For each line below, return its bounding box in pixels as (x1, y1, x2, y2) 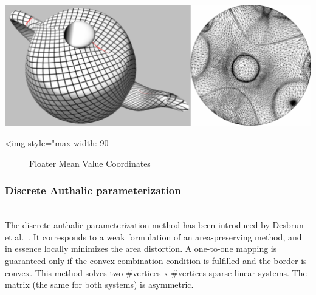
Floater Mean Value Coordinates (29, 157, 151, 169)
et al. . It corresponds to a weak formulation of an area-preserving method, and (5, 230, 302, 243)
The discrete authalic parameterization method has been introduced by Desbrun (5, 219, 304, 231)
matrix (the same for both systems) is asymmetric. (5, 278, 194, 291)
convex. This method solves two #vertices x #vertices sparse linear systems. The (5, 266, 307, 279)
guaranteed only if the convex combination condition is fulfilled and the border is (5, 254, 307, 266)
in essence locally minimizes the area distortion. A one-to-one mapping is (5, 242, 277, 255)
